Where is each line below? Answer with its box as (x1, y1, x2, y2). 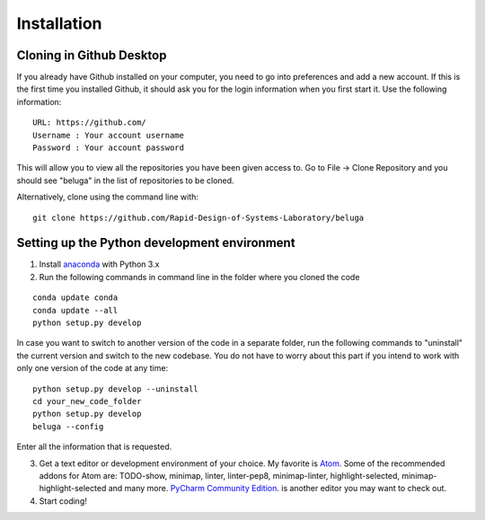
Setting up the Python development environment (16, 235, 295, 251)
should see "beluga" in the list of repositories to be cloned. (16, 175, 234, 186)
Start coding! (39, 495, 87, 507)
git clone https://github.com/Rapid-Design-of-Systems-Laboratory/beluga (32, 212, 365, 223)
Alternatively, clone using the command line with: (16, 191, 199, 202)
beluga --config (32, 421, 104, 431)
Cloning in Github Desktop (16, 48, 167, 63)
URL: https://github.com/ (32, 118, 147, 128)
